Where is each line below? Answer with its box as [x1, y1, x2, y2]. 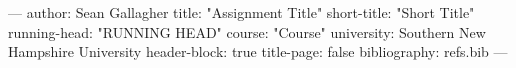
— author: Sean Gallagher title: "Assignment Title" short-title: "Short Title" [8, 2, 475, 22]
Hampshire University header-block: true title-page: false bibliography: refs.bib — [8, 41, 508, 62]
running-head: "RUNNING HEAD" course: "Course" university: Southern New [8, 21, 486, 42]
